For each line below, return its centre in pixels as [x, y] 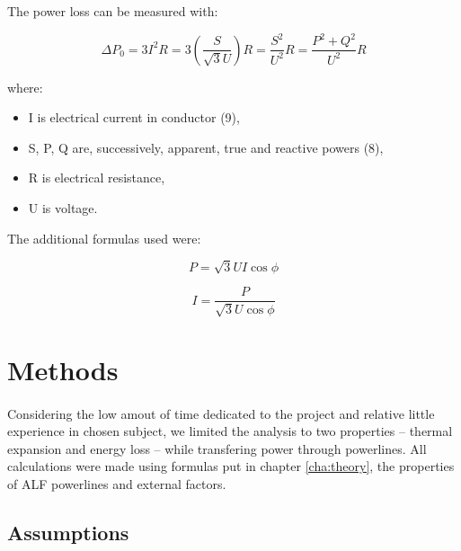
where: [25, 87]
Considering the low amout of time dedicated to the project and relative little [221, 413]
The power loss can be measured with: [113, 11]
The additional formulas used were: [104, 238]
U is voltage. [63, 207]
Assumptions [68, 533]
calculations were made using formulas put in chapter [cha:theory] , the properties [231, 466]
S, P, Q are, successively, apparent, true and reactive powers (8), [206, 147]
